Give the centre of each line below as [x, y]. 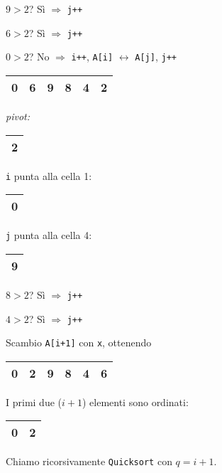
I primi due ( [34, 402]
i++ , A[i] [92, 57]
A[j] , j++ [156, 57]
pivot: [18, 116]
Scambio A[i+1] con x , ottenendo [79, 342]
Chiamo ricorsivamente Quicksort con [89, 461]
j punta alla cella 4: [49, 235]
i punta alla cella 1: [49, 175]
